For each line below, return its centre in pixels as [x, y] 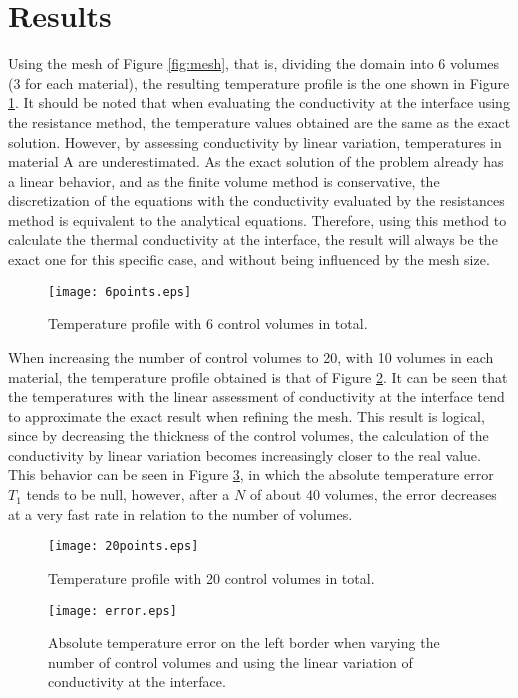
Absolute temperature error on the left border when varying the [244, 642]
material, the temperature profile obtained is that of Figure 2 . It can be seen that [258, 376]
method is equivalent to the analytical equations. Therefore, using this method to [257, 219]
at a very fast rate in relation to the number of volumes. [180, 513]
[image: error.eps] [112, 610]
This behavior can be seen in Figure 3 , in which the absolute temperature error [251, 474]
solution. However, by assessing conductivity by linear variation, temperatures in [255, 141]
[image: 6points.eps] [120, 291]
